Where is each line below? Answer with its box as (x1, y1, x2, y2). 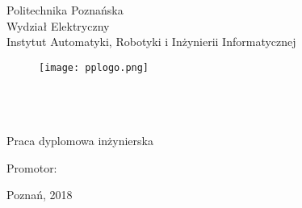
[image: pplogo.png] (39, 61, 149, 73)
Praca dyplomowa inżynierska (6, 132, 153, 149)
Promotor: (6, 159, 57, 176)
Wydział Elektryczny (6, 17, 110, 34)
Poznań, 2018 (6, 186, 73, 203)
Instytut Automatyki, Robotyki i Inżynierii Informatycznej (6, 33, 296, 50)
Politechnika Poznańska (6, 2, 124, 18)
